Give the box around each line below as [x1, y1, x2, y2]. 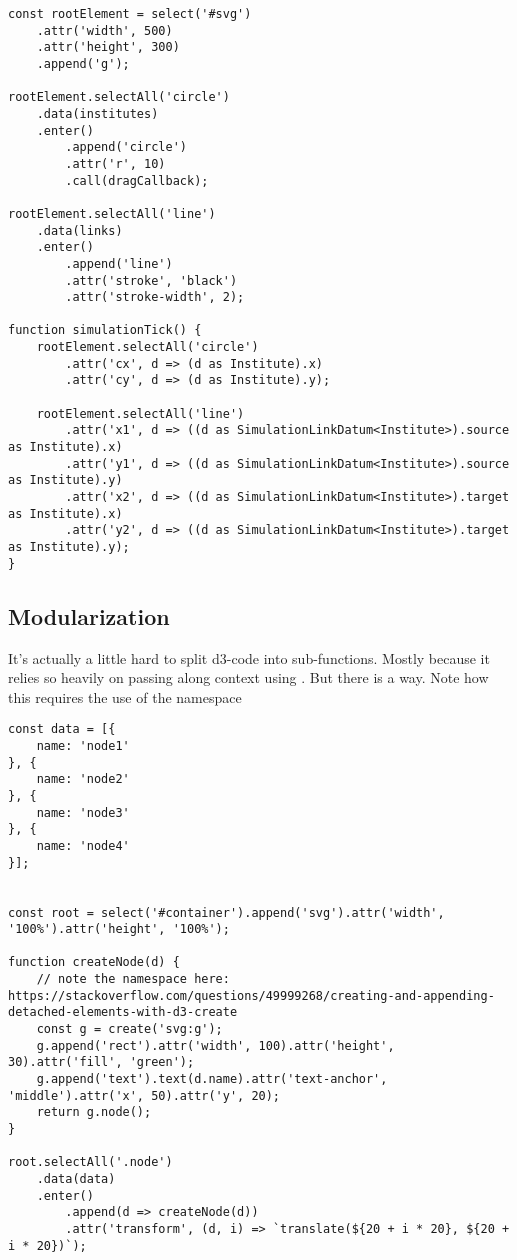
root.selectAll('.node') [8, 1155, 173, 1170]
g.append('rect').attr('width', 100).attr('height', [36, 1038, 395, 1053]
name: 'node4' [36, 838, 130, 853]
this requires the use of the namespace [8, 686, 242, 707]
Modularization [8, 600, 170, 631]
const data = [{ [8, 722, 116, 737]
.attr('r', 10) [65, 156, 166, 171]
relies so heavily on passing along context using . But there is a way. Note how [8, 667, 489, 688]
